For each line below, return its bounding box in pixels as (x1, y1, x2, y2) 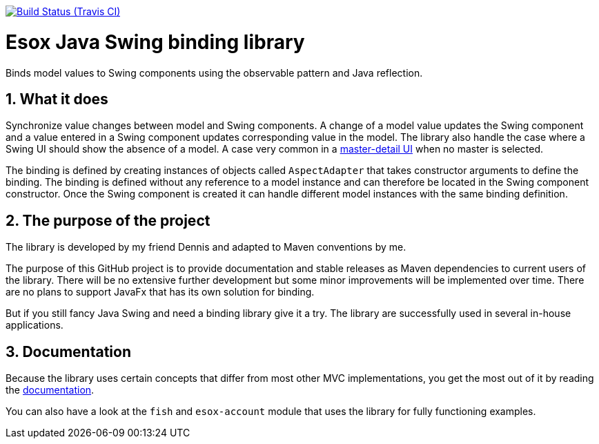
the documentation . (6, 384, 95, 396)
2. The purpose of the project (6, 211, 210, 229)
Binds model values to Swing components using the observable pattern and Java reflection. (6, 66, 423, 79)
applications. (6, 319, 63, 331)
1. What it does (6, 90, 108, 108)
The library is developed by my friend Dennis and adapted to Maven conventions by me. (6, 241, 406, 253)
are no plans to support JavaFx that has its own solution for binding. (6, 286, 315, 298)
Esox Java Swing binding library (6, 30, 305, 54)
